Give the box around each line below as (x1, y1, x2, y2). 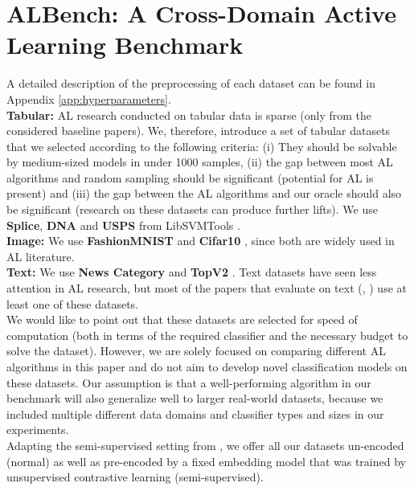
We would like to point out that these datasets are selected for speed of (6, 311, 358, 328)
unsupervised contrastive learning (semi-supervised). (6, 468, 264, 485)
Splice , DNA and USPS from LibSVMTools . (6, 216, 240, 233)
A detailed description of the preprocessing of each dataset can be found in (6, 75, 375, 92)
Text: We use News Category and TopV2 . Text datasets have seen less (6, 264, 377, 280)
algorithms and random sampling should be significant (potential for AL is (6, 169, 374, 186)
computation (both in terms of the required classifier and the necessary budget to (6, 326, 408, 343)
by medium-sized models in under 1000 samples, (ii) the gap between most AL (6, 153, 393, 170)
